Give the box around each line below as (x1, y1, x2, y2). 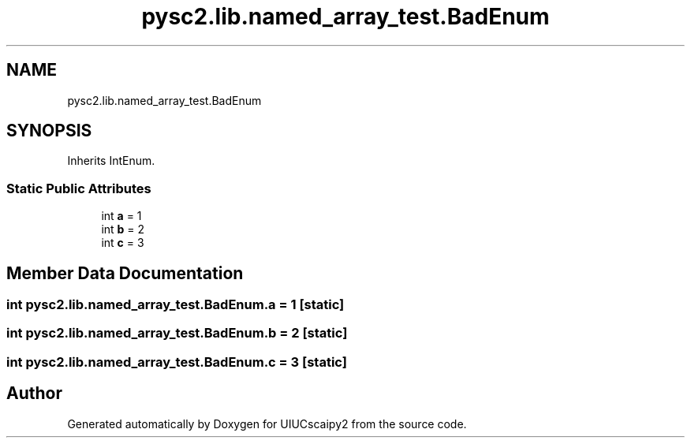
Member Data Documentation (6, 263, 244, 283)
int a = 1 (101, 209, 142, 223)
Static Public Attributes (6, 180, 151, 196)
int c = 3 (101, 236, 144, 250)
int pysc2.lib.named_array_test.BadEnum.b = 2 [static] (6, 325, 348, 341)
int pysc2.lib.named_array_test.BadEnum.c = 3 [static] (6, 353, 347, 370)
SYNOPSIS (6, 121, 92, 141)
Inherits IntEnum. (67, 154, 155, 168)
